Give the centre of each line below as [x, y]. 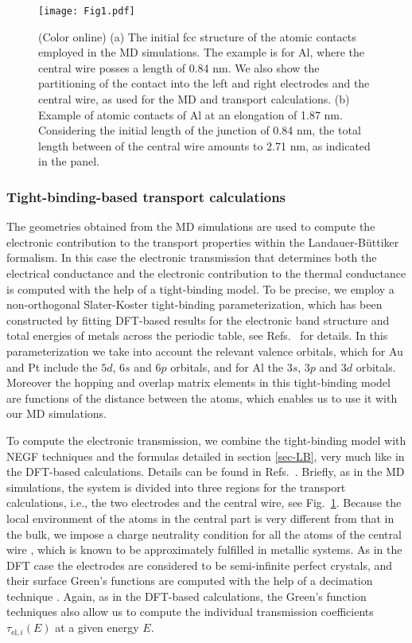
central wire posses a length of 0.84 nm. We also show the [179, 67]
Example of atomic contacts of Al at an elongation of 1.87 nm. [190, 114]
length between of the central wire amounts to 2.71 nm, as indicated [204, 145]
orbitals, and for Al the [227, 366]
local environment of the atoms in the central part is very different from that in [200, 518]
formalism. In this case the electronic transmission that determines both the [192, 257]
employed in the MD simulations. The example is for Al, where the [201, 52]
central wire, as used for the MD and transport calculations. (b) [194, 99]
